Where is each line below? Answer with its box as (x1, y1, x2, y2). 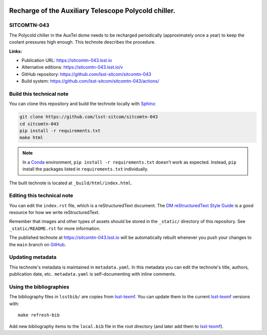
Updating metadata (9, 254, 57, 261)
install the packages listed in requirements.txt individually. (22, 166, 148, 172)
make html (19, 135, 44, 141)
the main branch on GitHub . (9, 241, 66, 247)
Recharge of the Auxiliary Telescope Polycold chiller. (9, 6, 176, 15)
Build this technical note (9, 90, 69, 97)
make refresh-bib (18, 312, 60, 318)
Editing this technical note (9, 192, 74, 199)
